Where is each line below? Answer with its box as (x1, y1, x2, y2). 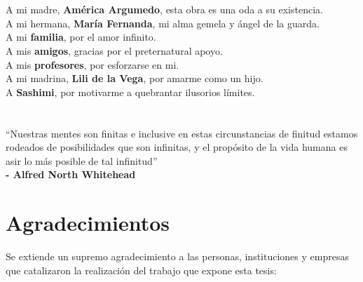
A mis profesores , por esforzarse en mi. (6, 57, 179, 72)
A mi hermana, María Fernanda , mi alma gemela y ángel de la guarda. (6, 15, 320, 30)
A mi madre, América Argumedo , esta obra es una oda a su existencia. (6, 2, 323, 17)
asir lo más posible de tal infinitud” (6, 153, 158, 168)
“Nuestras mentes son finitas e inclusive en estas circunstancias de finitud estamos (6, 126, 358, 140)
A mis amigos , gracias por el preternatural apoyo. (6, 43, 223, 58)
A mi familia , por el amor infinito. (6, 29, 156, 44)
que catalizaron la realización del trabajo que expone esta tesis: (6, 262, 277, 277)
